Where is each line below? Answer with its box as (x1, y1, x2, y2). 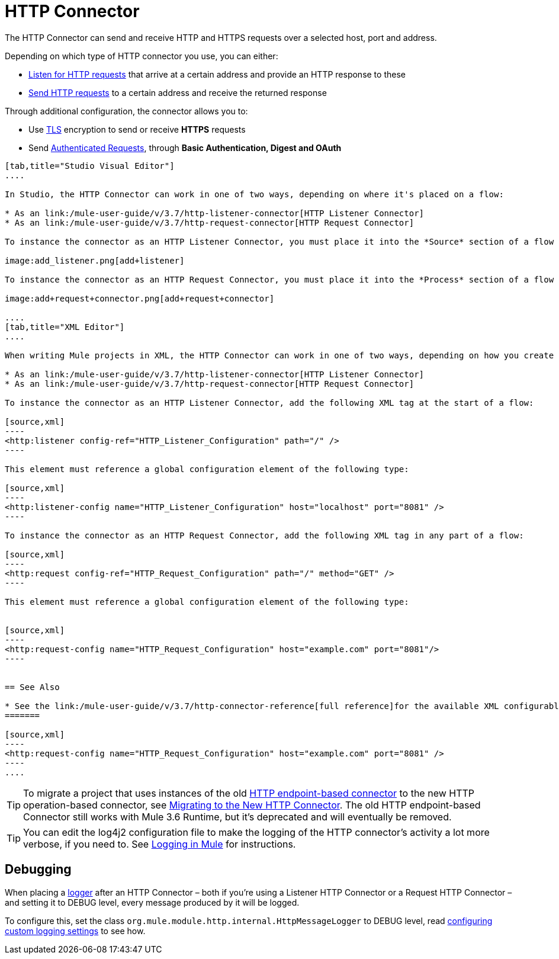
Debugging (5, 862, 72, 877)
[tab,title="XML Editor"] (5, 322, 125, 332)
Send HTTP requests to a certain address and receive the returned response (28, 87, 327, 98)
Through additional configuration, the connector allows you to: (5, 105, 248, 116)
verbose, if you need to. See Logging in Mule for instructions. (23, 838, 296, 850)
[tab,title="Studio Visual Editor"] (5, 161, 175, 171)
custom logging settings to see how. (5, 925, 146, 936)
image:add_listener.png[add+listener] (5, 255, 185, 265)
